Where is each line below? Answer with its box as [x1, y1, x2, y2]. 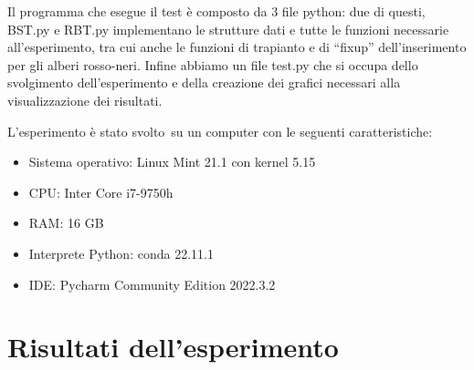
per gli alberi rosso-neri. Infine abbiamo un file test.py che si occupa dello [7, 55, 418, 74]
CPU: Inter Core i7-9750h [28, 182, 174, 201]
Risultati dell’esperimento [7, 328, 339, 365]
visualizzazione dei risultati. [7, 90, 163, 109]
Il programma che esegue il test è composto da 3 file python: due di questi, [7, 2, 426, 20]
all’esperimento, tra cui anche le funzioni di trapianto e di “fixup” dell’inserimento [7, 37, 467, 57]
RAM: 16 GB [28, 213, 104, 232]
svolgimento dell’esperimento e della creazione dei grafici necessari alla [7, 73, 401, 92]
